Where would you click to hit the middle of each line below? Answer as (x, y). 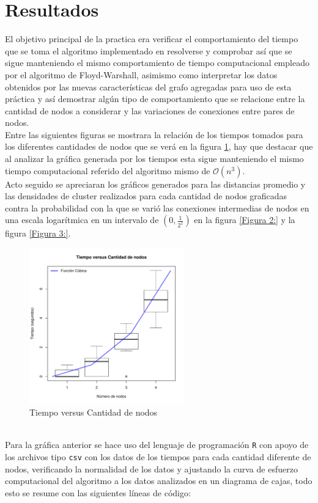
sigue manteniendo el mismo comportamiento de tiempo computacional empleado (157, 63)
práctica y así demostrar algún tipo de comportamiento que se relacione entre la (155, 99)
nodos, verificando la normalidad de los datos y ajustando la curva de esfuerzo (151, 468)
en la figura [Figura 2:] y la (245, 220)
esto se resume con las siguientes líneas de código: (98, 492)
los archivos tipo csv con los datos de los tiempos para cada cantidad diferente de (158, 456)
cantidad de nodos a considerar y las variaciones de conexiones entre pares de (150, 110)
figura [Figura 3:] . (38, 233)
